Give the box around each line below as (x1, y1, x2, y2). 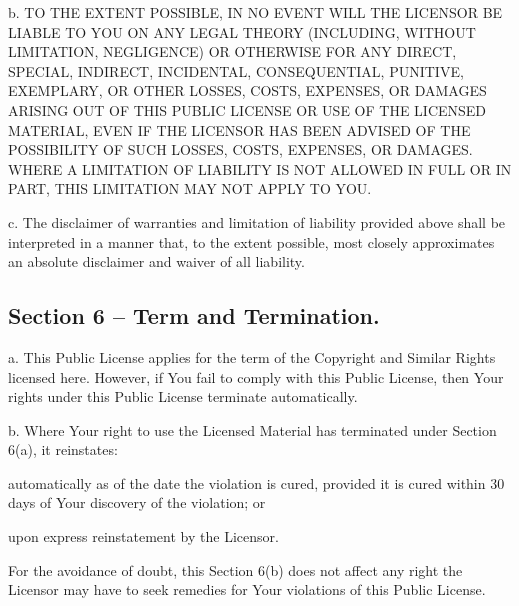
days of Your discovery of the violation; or (8, 492, 266, 513)
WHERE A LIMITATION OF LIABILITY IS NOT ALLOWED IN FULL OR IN (8, 158, 512, 179)
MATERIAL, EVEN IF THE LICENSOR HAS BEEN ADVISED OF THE (8, 119, 471, 140)
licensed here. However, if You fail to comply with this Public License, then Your (8, 366, 504, 387)
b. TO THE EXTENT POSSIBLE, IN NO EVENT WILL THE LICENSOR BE (8, 2, 503, 22)
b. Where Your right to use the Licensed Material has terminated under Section (8, 419, 497, 440)
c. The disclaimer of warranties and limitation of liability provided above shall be (8, 211, 506, 232)
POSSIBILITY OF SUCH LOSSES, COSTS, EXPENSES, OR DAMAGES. (8, 139, 473, 160)
